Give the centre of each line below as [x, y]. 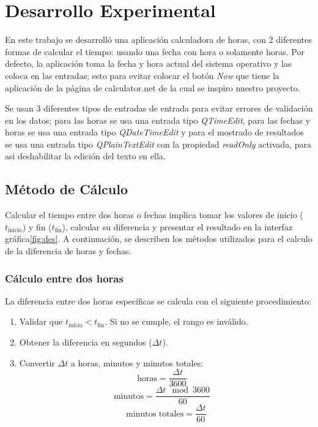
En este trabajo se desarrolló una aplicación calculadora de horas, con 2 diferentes [158, 40]
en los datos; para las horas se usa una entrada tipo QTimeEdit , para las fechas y [158, 120]
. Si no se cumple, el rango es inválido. [176, 321]
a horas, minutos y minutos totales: [137, 362]
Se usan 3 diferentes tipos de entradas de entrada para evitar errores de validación [159, 108]
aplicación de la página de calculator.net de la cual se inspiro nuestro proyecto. [153, 87]
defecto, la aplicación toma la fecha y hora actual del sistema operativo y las [148, 63]
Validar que [41, 321]
